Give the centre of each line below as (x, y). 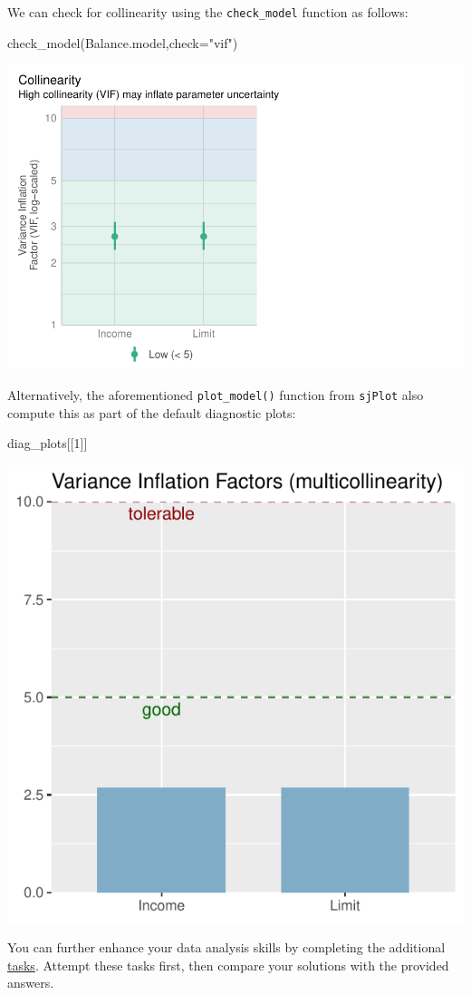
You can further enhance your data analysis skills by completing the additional (226, 947)
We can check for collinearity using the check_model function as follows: (208, 12)
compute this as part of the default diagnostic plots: (152, 412)
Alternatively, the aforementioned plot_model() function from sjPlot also (216, 394)
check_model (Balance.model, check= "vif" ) (123, 42)
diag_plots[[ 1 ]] (48, 443)
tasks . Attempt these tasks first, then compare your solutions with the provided (228, 965)
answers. (31, 983)
